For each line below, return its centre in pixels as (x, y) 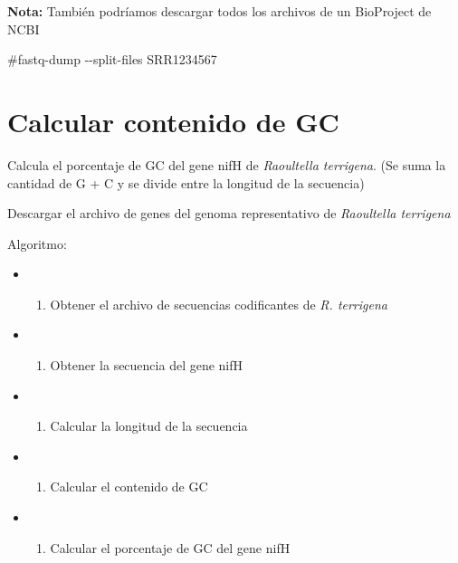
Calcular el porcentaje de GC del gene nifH (170, 547)
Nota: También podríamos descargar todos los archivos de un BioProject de (219, 11)
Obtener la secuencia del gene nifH (147, 365)
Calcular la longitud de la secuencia (149, 426)
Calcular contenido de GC (173, 121)
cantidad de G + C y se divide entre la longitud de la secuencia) (186, 182)
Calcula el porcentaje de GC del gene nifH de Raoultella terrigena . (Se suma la (227, 164)
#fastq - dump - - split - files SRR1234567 (112, 59)
